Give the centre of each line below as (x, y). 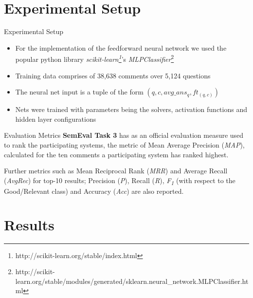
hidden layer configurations (56, 119)
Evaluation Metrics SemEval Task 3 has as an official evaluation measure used (124, 135)
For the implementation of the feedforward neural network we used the (121, 47)
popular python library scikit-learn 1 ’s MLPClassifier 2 (95, 58)
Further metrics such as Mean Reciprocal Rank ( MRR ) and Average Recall (116, 171)
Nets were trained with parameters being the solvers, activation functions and (131, 109)
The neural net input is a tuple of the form (79, 92)
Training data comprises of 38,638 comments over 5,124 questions (113, 75)
